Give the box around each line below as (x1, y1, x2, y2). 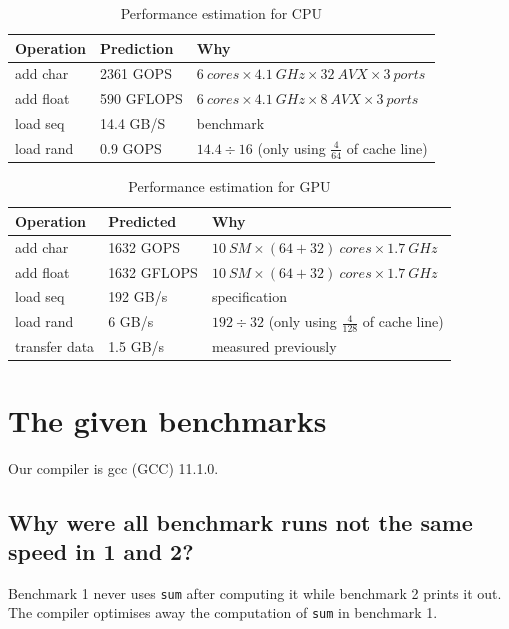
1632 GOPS (108, 236, 180, 257)
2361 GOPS (100, 63, 172, 84)
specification (211, 286, 288, 307)
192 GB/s (108, 286, 168, 307)
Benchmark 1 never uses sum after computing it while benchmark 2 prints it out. (8, 582, 502, 603)
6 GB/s (108, 311, 154, 332)
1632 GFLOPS (108, 261, 198, 282)
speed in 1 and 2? (8, 535, 194, 566)
